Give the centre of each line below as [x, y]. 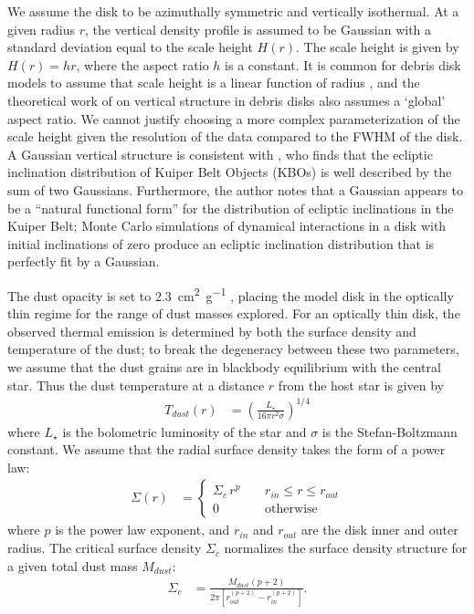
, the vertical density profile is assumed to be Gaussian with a [258, 29]
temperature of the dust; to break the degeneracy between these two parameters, [233, 349]
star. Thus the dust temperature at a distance [136, 385]
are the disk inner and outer [379, 530]
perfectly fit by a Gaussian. [84, 261]
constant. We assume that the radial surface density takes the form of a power [226, 449]
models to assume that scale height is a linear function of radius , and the [214, 83]
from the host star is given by [361, 385]
